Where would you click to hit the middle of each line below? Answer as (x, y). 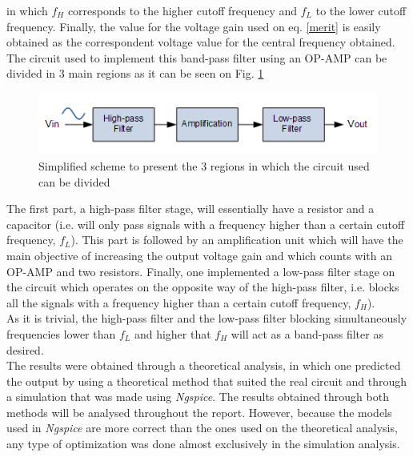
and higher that (172, 333)
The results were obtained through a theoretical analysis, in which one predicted (204, 365)
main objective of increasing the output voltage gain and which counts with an (200, 255)
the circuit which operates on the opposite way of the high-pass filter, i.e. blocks (203, 287)
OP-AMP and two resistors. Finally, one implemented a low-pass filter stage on (201, 271)
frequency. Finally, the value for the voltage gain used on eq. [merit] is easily (194, 26)
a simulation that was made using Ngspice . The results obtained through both (198, 397)
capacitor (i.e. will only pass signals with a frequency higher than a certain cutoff (206, 224)
